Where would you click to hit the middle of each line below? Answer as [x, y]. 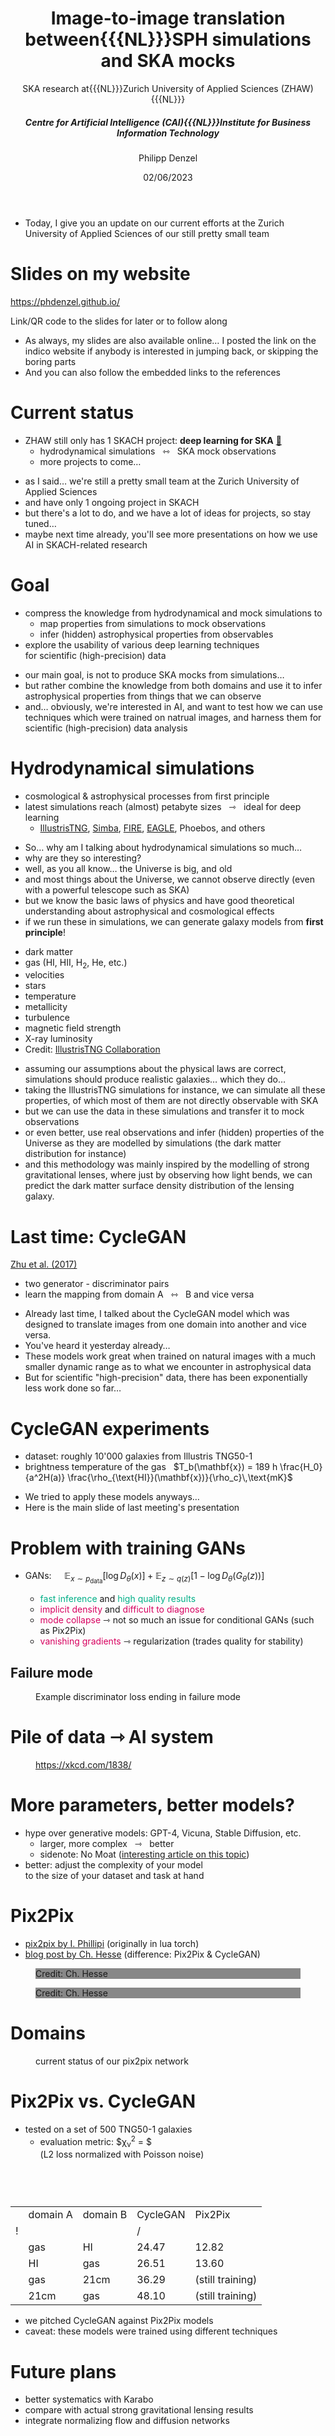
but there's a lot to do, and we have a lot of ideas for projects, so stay [168, 513]
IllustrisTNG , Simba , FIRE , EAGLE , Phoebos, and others [152, 828]
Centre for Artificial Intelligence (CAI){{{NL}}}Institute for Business [168, 122]
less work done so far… [73, 1388]
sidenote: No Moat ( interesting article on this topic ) [144, 1854]
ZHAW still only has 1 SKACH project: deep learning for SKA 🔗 [153, 440]
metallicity [46, 1007]
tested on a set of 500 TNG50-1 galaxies [108, 2129]
